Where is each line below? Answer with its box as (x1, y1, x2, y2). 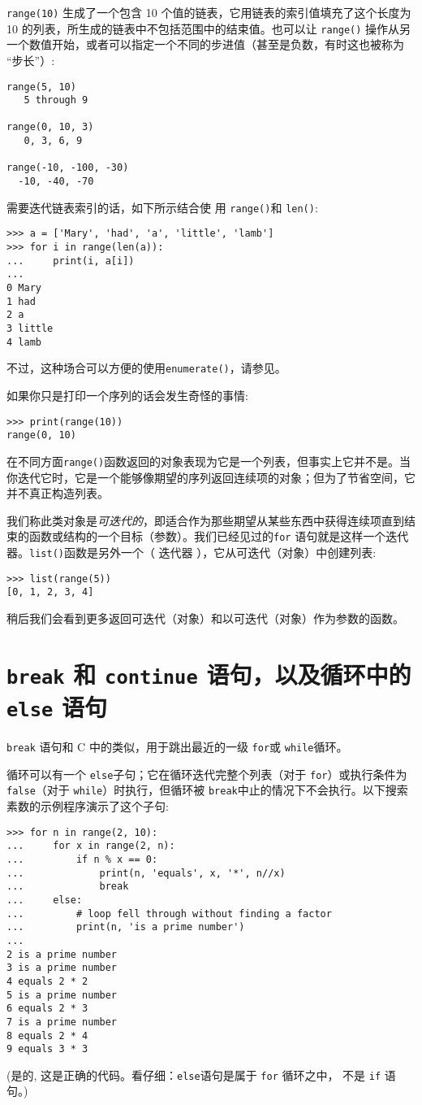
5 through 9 (24, 94, 88, 107)
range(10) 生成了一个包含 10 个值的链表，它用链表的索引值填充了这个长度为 (6, 4, 411, 20)
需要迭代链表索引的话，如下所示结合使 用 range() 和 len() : (6, 198, 318, 215)
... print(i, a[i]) (6, 254, 135, 267)
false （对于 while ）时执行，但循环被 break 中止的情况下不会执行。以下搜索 (6, 781, 408, 798)
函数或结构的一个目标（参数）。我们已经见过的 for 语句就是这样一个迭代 (28, 528, 409, 545)
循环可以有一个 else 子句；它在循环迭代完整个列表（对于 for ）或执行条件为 (6, 765, 407, 782)
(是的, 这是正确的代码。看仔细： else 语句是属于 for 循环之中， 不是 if (6, 1066, 381, 1083)
